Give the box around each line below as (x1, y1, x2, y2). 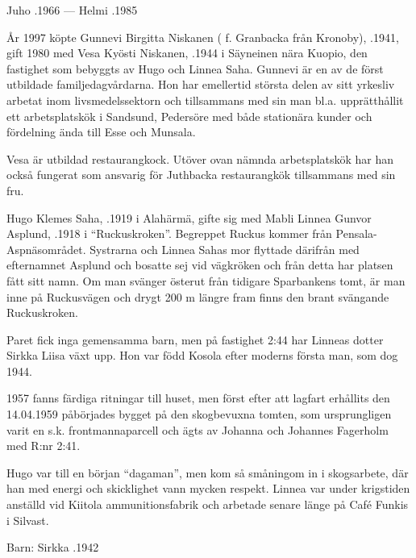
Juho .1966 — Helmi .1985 (6, 2, 138, 18)
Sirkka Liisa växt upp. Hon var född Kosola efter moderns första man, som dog (6, 347, 398, 364)
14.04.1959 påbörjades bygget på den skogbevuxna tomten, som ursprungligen (6, 406, 392, 423)
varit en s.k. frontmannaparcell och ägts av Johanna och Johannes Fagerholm (6, 421, 389, 438)
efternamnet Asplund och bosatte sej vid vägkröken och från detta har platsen (6, 256, 393, 273)
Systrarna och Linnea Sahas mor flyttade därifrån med (89, 240, 360, 257)
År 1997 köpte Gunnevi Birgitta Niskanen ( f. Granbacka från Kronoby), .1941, (6, 28, 399, 45)
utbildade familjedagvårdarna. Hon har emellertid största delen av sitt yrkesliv (6, 76, 395, 93)
